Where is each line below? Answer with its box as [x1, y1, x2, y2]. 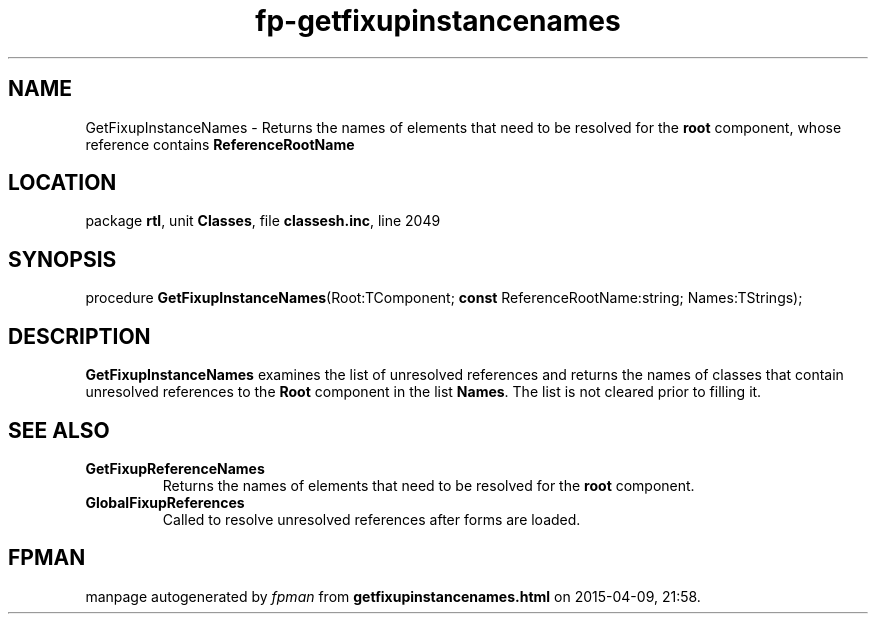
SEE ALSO [8, 417, 110, 443]
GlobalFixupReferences [85, 493, 245, 511]
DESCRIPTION [8, 323, 151, 349]
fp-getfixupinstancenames [255, 4, 621, 38]
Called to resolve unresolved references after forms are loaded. [162, 510, 581, 528]
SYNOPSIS [8, 246, 117, 272]
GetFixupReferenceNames [85, 459, 265, 477]
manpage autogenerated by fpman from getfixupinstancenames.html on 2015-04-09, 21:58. [85, 587, 701, 605]
